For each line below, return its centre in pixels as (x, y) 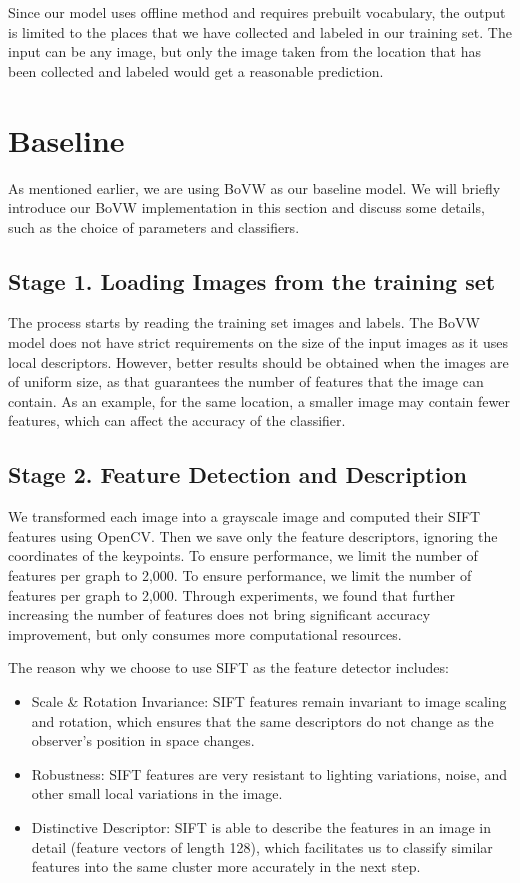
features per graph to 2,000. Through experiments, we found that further (231, 594)
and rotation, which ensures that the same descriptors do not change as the (262, 720)
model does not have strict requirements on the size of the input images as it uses (258, 342)
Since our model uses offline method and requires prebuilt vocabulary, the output (257, 12)
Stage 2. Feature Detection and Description (237, 474)
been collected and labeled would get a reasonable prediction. (196, 70)
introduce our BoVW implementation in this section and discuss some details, (246, 207)
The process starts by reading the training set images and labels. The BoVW (244, 322)
